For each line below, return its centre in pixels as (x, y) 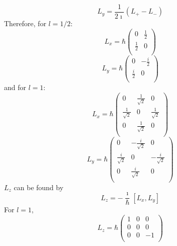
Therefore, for (25, 23)
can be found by (39, 187)
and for (15, 87)
